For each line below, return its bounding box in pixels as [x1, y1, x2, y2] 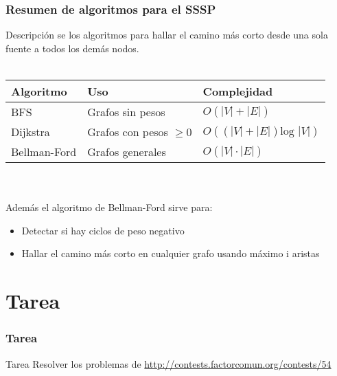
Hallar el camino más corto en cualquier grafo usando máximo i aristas [21, 246, 320, 261]
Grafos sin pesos [87, 104, 165, 120]
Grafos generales [87, 144, 166, 159]
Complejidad [202, 83, 273, 99]
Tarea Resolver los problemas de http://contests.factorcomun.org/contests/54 [5, 356, 332, 371]
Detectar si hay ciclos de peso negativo [21, 223, 185, 237]
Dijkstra [11, 124, 50, 140]
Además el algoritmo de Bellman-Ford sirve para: [5, 200, 213, 214]
